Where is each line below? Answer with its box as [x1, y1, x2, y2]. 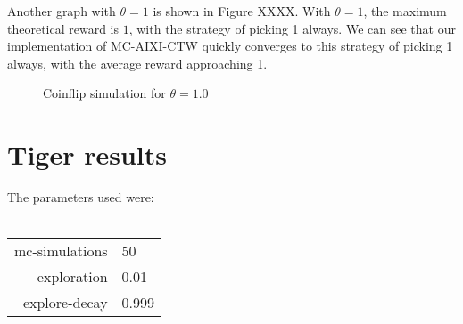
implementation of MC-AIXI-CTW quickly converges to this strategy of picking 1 [7, 36, 453, 55]
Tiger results [7, 136, 167, 173]
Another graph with [7, 2, 116, 20]
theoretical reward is [7, 19, 120, 37]
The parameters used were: [7, 188, 154, 207]
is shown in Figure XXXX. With [153, 2, 331, 20]
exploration [37, 266, 108, 288]
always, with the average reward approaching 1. [7, 53, 268, 72]
